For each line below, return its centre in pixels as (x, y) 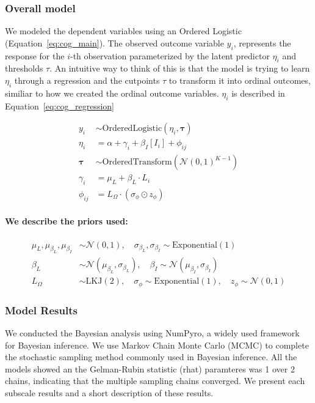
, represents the (262, 43)
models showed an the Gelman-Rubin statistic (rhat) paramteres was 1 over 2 (150, 368)
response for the (35, 55)
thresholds (24, 68)
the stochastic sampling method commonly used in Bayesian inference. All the (151, 357)
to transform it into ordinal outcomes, (240, 80)
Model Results (41, 310)
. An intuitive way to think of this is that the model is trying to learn (180, 68)
